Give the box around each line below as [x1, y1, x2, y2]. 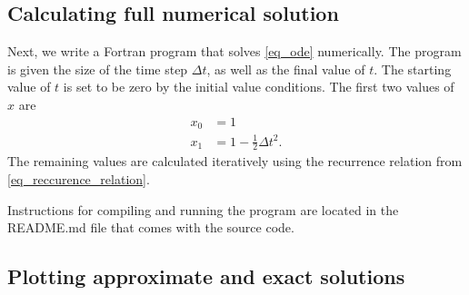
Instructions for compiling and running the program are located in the [7, 200, 399, 219]
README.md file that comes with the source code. [7, 218, 294, 237]
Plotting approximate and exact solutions [7, 262, 405, 290]
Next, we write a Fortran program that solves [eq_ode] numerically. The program [7, 42, 462, 61]
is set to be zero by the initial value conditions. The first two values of [63, 77, 454, 96]
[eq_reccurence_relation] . [7, 170, 150, 189]
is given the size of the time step [7, 59, 188, 78]
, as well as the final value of [206, 59, 365, 78]
